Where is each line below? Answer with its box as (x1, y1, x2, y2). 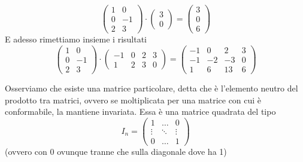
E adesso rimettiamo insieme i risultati (5, 33, 147, 45)
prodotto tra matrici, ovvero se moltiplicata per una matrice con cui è (5, 93, 262, 106)
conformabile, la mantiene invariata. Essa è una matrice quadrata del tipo (5, 105, 276, 118)
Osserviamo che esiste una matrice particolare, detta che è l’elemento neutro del (5, 81, 298, 94)
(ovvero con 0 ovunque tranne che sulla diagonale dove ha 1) (5, 145, 227, 157)
